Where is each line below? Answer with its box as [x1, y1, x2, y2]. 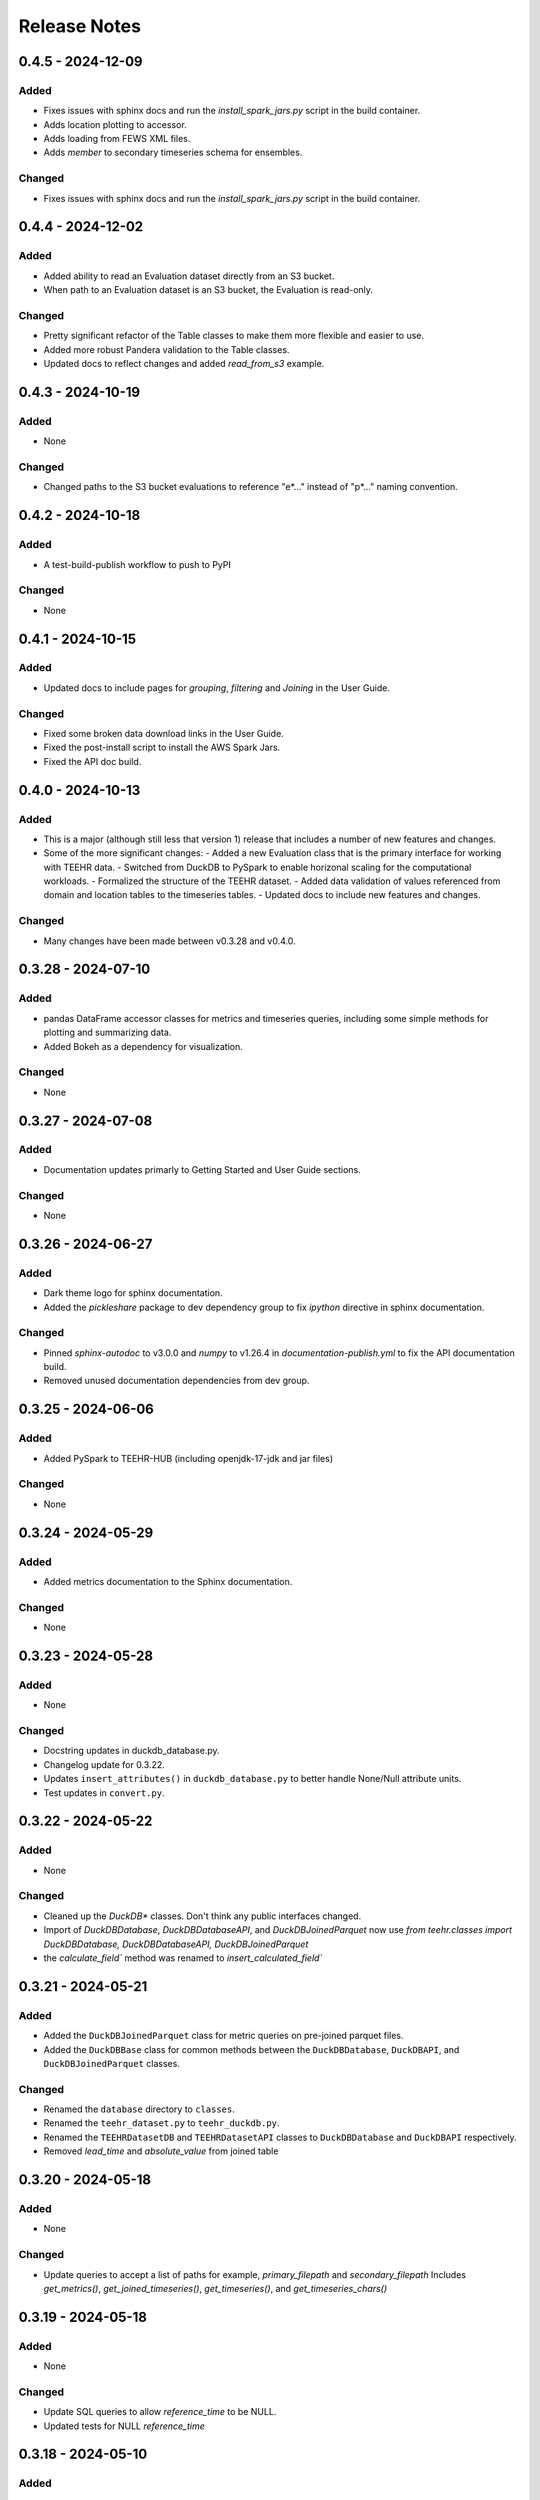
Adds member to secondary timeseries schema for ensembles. [43, 146, 303, 159]
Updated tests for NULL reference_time [43, 2420, 205, 2432]
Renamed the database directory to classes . [43, 2103, 235, 2115]
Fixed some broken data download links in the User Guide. [43, 727, 284, 739]
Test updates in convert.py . [43, 1786, 165, 1799]
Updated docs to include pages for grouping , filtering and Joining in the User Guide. [43, 681, 390, 694]
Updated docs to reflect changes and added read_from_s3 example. [43, 358, 325, 370]
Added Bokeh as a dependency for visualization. [43, 1040, 244, 1052]
